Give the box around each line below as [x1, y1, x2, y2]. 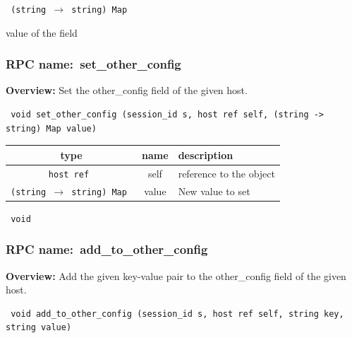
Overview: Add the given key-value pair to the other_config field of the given [6, 268, 346, 283]
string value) [6, 322, 72, 333]
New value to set [178, 183, 250, 198]
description [178, 147, 233, 162]
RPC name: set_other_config [6, 55, 181, 73]
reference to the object [178, 165, 275, 180]
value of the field [6, 25, 78, 40]
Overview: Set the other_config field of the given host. [6, 83, 248, 98]
